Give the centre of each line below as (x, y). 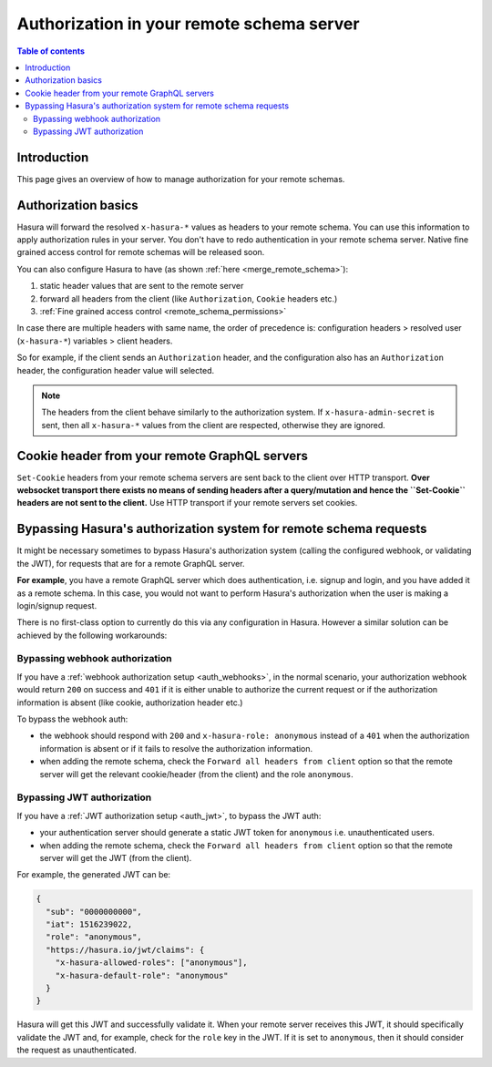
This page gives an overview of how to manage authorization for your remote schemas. (181, 179)
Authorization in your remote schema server (188, 24)
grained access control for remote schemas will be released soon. (141, 252)
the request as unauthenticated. (77, 1050)
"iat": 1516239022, (89, 924)
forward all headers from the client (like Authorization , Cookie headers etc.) (189, 298)
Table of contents (51, 51)
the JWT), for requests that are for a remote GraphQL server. (131, 563)
